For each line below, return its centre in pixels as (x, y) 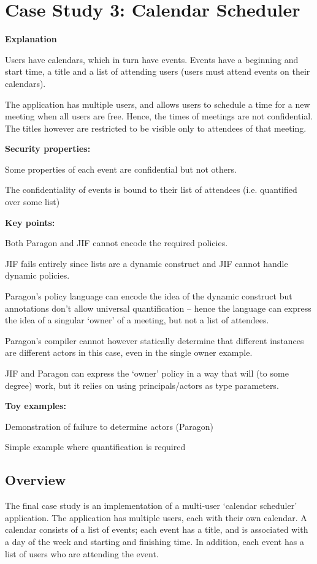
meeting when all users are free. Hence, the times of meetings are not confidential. (159, 116)
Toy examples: (36, 406)
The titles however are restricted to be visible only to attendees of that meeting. (156, 128)
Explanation (31, 39)
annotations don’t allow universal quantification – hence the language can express (158, 308)
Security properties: (48, 149)
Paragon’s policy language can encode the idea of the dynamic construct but (149, 296)
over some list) (32, 202)
